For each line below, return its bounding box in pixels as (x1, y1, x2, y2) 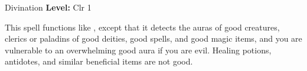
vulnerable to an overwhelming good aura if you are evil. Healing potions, (5, 43, 272, 56)
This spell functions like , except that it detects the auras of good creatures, (5, 21, 280, 33)
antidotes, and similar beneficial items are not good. (5, 55, 193, 67)
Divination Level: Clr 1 (5, 1, 92, 13)
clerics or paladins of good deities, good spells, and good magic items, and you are (5, 32, 302, 45)
